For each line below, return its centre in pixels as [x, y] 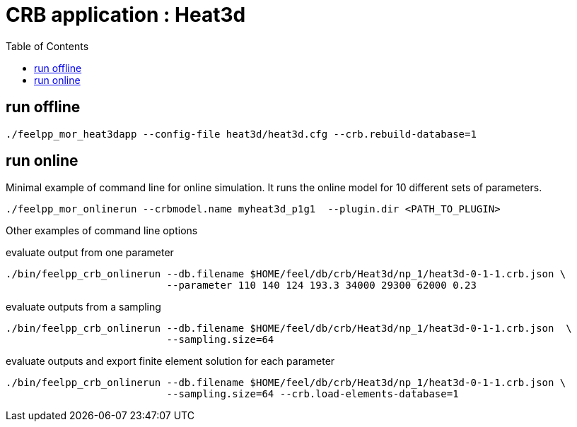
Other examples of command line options [102, 231]
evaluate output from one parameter [90, 253]
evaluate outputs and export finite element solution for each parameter [170, 361]
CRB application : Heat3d [126, 15]
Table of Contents [47, 46]
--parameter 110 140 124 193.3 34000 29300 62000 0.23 [321, 285]
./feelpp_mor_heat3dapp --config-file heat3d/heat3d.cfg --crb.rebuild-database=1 [241, 134]
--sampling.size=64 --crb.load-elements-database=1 [313, 394]
